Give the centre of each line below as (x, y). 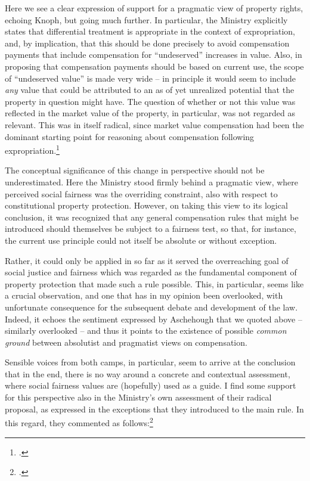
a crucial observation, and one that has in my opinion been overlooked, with (144, 295)
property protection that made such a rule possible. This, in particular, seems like (154, 283)
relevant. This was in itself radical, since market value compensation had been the (154, 124)
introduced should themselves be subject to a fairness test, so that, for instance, (151, 229)
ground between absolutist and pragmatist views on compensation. (126, 342)
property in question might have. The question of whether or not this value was (150, 101)
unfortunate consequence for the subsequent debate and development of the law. (151, 307)
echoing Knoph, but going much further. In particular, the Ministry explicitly (146, 19)
